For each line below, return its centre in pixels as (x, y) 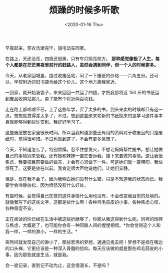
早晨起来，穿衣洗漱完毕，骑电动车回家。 (47, 48)
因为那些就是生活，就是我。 (42, 254)
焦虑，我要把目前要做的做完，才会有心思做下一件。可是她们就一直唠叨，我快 (84, 162)
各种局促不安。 (20, 208)
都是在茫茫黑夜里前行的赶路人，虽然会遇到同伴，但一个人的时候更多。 (86, 65)
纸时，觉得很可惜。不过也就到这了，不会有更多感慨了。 (62, 139)
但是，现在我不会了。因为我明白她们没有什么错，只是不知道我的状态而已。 (82, 179)
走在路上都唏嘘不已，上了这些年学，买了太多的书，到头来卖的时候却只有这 (82, 109)
